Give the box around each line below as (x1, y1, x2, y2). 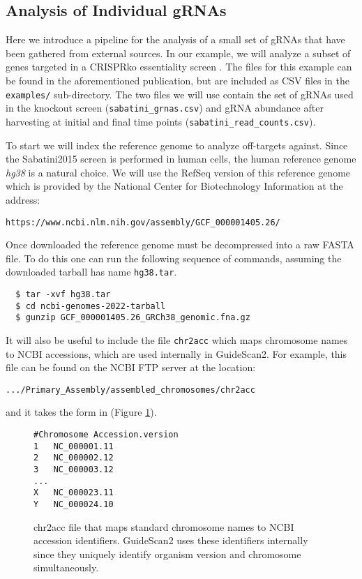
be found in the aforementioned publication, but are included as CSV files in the (6, 73, 350, 87)
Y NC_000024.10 (33, 499, 114, 510)
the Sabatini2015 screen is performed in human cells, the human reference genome (6, 151, 356, 166)
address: (6, 192, 40, 206)
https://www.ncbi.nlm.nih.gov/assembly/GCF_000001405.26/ (6, 217, 280, 227)
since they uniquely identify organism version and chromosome (33, 546, 301, 561)
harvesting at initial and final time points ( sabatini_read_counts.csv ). (6, 114, 316, 128)
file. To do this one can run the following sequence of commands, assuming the (6, 250, 342, 265)
